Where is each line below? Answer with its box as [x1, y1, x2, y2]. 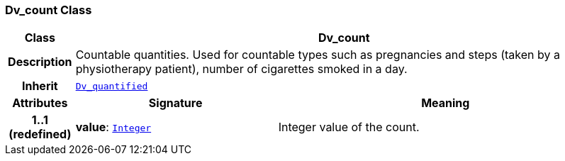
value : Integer [75, 120, 152, 135]
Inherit [21, 79, 58, 94]
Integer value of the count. [278, 120, 420, 135]
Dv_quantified [75, 80, 148, 91]
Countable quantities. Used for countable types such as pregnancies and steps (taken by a [75, 48, 560, 62]
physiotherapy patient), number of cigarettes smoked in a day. [75, 62, 408, 77]
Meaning [421, 96, 470, 111]
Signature [148, 96, 203, 111]
